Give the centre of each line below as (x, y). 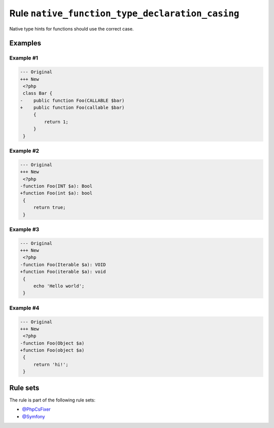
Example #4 (24, 308)
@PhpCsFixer (36, 409)
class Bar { (38, 93)
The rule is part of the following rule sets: (53, 400)
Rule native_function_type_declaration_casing (124, 13)
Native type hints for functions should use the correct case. (72, 28)
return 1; (56, 122)
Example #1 (24, 58)
